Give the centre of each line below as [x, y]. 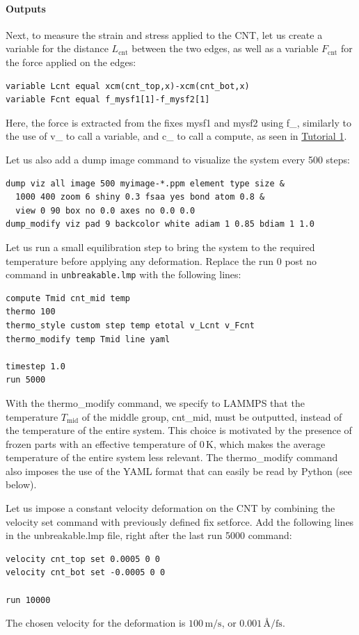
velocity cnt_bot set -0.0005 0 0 [86, 573]
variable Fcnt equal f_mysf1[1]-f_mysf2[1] [108, 100]
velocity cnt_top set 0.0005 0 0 [83, 559]
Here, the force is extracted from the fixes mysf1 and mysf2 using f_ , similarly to [178, 122]
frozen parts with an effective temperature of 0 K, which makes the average [166, 443]
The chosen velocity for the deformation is [96, 623]
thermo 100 [31, 312]
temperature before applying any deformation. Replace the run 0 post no [161, 260]
